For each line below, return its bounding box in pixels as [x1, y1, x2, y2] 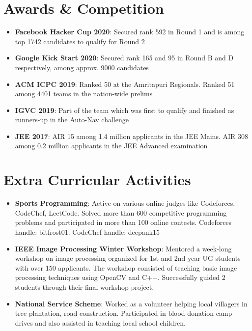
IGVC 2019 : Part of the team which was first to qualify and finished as [15, 105, 234, 115]
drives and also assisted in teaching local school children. [15, 317, 186, 328]
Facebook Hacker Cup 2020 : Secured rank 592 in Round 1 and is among [15, 27, 245, 37]
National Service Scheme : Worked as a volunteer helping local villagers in [15, 298, 248, 308]
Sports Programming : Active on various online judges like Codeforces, [15, 198, 235, 208]
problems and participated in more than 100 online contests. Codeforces [15, 217, 232, 227]
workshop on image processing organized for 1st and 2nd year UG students [15, 253, 241, 263]
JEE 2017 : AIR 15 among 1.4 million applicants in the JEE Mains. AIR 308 [15, 131, 248, 141]
